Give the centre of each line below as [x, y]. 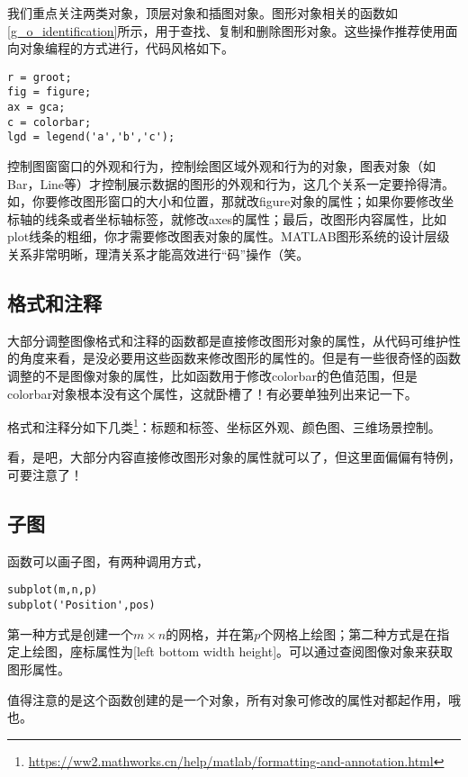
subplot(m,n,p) [53, 590]
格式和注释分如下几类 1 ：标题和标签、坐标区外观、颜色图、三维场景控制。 [224, 425]
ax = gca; [36, 108]
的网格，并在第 [210, 633]
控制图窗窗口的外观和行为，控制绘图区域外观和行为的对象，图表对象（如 [221, 166]
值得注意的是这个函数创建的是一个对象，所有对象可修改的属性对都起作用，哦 [234, 699]
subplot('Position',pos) [81, 605]
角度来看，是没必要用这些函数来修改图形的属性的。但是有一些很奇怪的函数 [240, 358]
